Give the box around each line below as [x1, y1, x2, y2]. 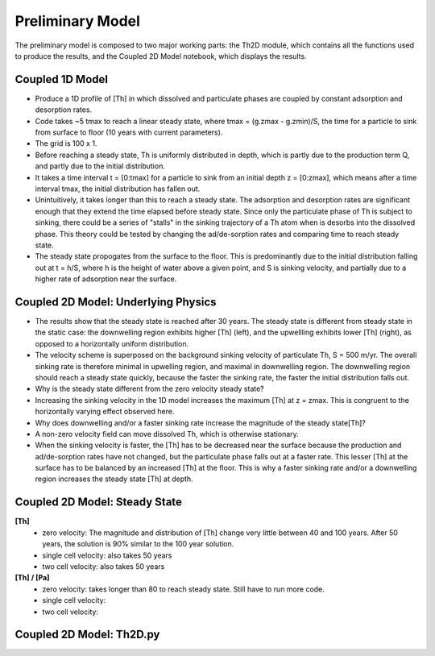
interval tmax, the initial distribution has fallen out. [35, 184, 201, 193]
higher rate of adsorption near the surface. [35, 274, 177, 284]
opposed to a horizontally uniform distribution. [35, 338, 189, 348]
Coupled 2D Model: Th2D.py [14, 628, 160, 641]
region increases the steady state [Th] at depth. [35, 474, 193, 484]
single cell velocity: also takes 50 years [42, 550, 172, 560]
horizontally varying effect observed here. [35, 407, 175, 417]
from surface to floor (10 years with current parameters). [35, 127, 223, 137]
